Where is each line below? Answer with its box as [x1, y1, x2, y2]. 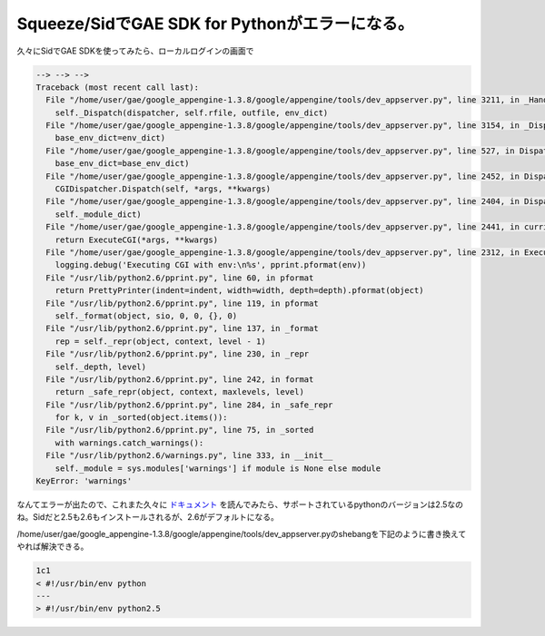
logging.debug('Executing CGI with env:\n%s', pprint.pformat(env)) [54, 259, 367, 270]
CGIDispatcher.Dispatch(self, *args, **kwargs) [54, 184, 272, 194]
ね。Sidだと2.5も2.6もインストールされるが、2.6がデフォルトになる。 [16, 512, 279, 523]
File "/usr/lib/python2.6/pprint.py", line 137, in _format [45, 323, 319, 334]
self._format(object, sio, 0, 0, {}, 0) [54, 310, 238, 321]
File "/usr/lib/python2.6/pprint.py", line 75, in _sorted [45, 425, 314, 435]
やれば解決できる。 [16, 541, 89, 553]
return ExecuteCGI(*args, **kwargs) [54, 234, 218, 245]
